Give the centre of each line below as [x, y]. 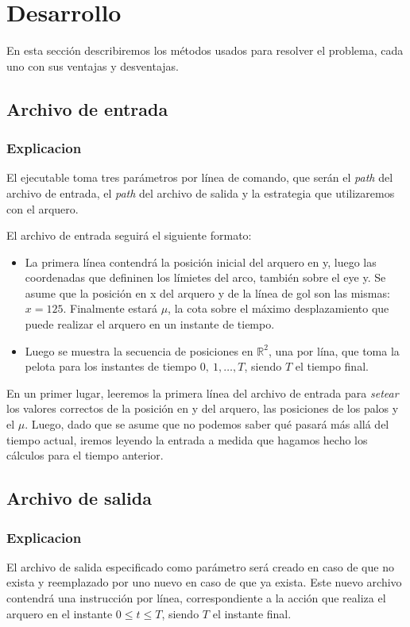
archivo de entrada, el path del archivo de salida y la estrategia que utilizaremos [201, 192]
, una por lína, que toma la [334, 350]
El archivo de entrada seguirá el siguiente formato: [129, 235]
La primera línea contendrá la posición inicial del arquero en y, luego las [201, 262]
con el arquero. [43, 208]
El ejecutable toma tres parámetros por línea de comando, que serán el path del [200, 177]
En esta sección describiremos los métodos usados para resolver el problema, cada [205, 50]
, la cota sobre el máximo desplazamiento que [278, 308]
